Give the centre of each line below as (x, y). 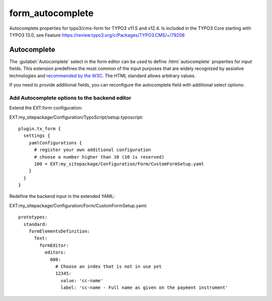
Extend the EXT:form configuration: (46, 108)
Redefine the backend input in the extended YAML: (62, 196)
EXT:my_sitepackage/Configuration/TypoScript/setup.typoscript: (76, 117)
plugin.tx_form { (40, 129)
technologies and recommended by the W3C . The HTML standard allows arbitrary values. (103, 76)
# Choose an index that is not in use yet (109, 266)
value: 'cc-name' (82, 280)
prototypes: (33, 217)
